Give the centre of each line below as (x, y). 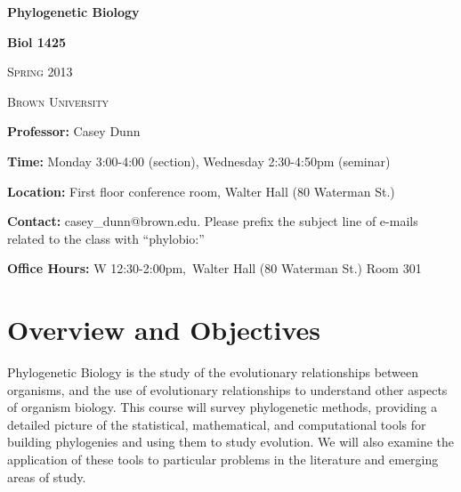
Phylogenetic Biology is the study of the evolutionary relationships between (213, 372)
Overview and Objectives (164, 330)
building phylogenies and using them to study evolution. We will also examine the (231, 442)
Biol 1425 (36, 41)
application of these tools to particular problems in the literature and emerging (223, 460)
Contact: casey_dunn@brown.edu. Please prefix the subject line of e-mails (213, 221)
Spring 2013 (40, 72)
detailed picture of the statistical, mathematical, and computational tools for (217, 424)
